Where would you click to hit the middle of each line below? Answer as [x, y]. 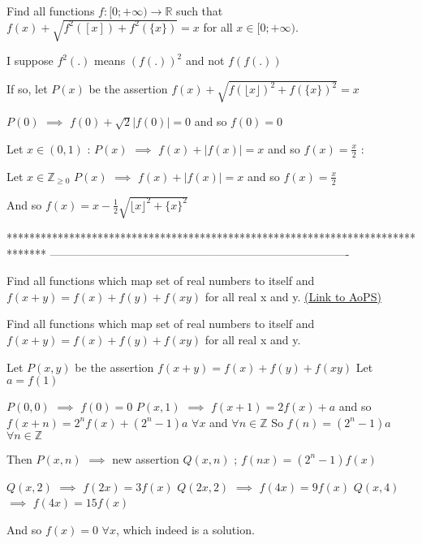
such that [200, 11]
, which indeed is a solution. [185, 530]
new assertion [146, 458]
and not [205, 60]
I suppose [30, 60]
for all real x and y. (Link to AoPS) [293, 296]
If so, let [27, 89]
